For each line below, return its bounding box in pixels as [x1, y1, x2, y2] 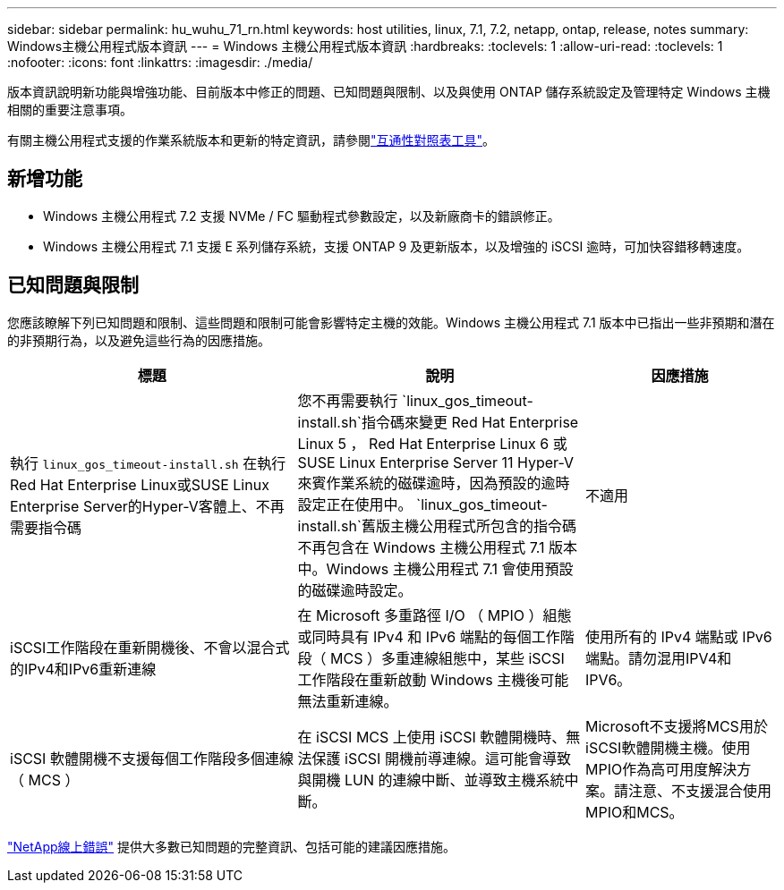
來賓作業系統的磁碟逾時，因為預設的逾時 [297, 473, 570, 492]
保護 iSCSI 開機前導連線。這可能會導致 [311, 749, 571, 767]
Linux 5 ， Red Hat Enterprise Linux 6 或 [297, 434, 567, 453]
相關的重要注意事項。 [7, 102, 132, 117]
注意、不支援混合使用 [628, 781, 772, 800]
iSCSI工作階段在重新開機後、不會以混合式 [10, 638, 290, 657]
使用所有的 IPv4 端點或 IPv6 [585, 627, 772, 646]
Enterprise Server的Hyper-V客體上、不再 [10, 496, 285, 515]
